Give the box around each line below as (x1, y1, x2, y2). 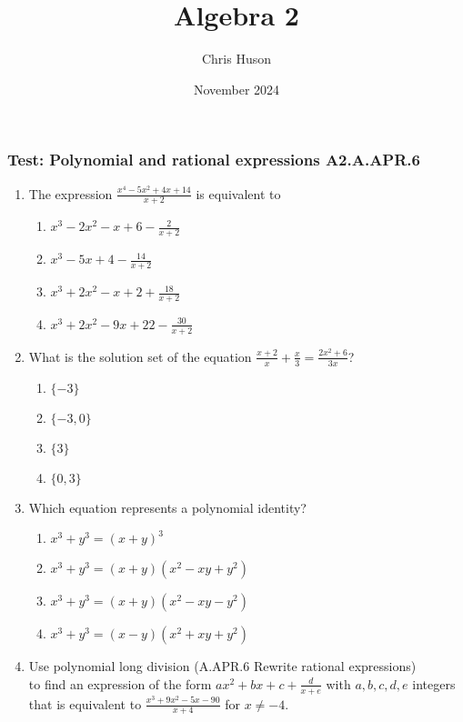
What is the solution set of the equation (28, 346, 252, 366)
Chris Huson (201, 49, 272, 68)
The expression (28, 184, 113, 203)
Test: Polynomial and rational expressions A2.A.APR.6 (7, 148, 420, 171)
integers (412, 674, 456, 693)
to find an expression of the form (28, 674, 212, 693)
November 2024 (193, 79, 280, 98)
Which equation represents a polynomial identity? (28, 497, 307, 516)
